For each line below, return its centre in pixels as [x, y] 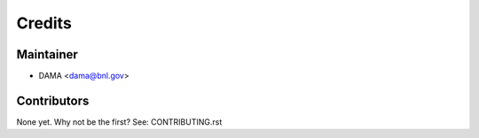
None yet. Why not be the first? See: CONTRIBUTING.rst [119, 122]
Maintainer [47, 54]
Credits [44, 23]
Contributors [53, 100]
